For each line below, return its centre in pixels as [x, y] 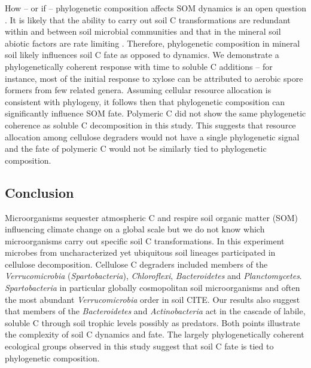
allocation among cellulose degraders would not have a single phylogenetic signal [152, 137]
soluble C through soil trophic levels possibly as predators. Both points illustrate [153, 322]
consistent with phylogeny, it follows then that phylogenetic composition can [145, 101]
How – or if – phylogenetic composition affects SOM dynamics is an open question [156, 8]
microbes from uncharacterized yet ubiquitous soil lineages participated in [140, 252]
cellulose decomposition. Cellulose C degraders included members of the [136, 264]
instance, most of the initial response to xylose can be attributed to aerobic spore [154, 78]
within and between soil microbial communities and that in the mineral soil [143, 31]
